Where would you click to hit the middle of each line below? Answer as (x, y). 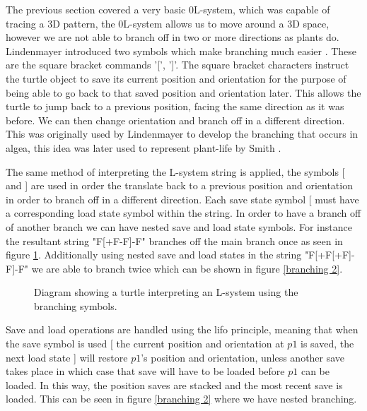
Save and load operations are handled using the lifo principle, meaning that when (182, 329)
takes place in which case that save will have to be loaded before (145, 371)
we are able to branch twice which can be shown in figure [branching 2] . (187, 268)
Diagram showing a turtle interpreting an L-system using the (166, 292)
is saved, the (327, 344)
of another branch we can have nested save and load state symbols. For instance (179, 226)
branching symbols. (76, 305)
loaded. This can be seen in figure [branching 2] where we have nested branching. (181, 399)
